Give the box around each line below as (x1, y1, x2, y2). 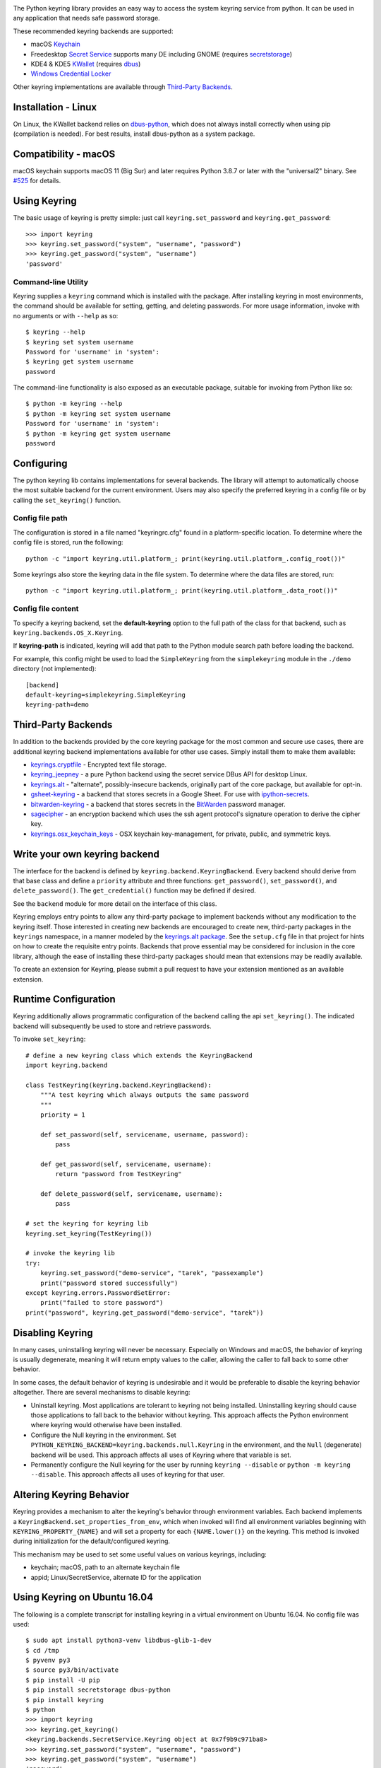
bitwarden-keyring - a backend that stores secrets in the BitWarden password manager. (30, 800, 286, 808)
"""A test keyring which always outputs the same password (40, 1091, 249, 1099)
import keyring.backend (25, 1061, 108, 1069)
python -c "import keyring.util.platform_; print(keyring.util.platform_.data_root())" (25, 587, 339, 595)
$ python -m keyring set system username (25, 409, 171, 417)
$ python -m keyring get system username (25, 429, 171, 438)
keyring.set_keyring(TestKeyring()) (25, 1229, 152, 1238)
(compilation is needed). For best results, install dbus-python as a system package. (13, 129, 255, 138)
